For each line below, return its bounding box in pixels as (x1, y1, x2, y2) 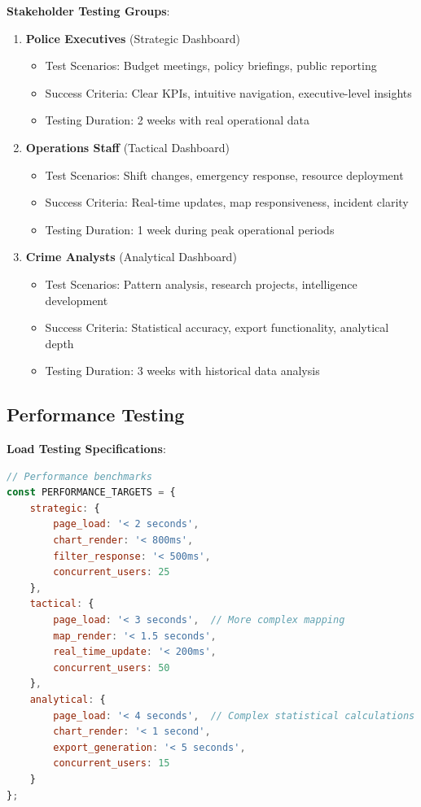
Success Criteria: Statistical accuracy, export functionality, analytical (45, 319, 389, 336)
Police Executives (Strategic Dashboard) (25, 29, 241, 46)
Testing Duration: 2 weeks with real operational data (45, 111, 310, 129)
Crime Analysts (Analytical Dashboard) (25, 248, 237, 265)
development (45, 291, 108, 308)
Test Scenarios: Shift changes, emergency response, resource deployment (45, 166, 404, 183)
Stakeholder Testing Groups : (7, 2, 170, 19)
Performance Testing (7, 402, 185, 427)
